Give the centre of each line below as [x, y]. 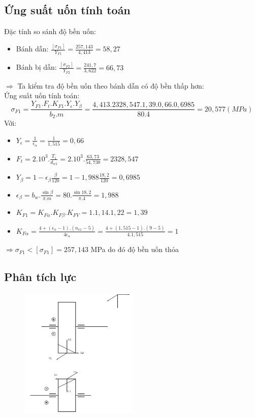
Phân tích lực [40, 277]
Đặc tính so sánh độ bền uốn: [50, 31]
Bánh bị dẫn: [36, 67]
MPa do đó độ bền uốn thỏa [135, 249]
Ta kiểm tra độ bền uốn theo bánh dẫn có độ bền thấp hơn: [111, 85]
